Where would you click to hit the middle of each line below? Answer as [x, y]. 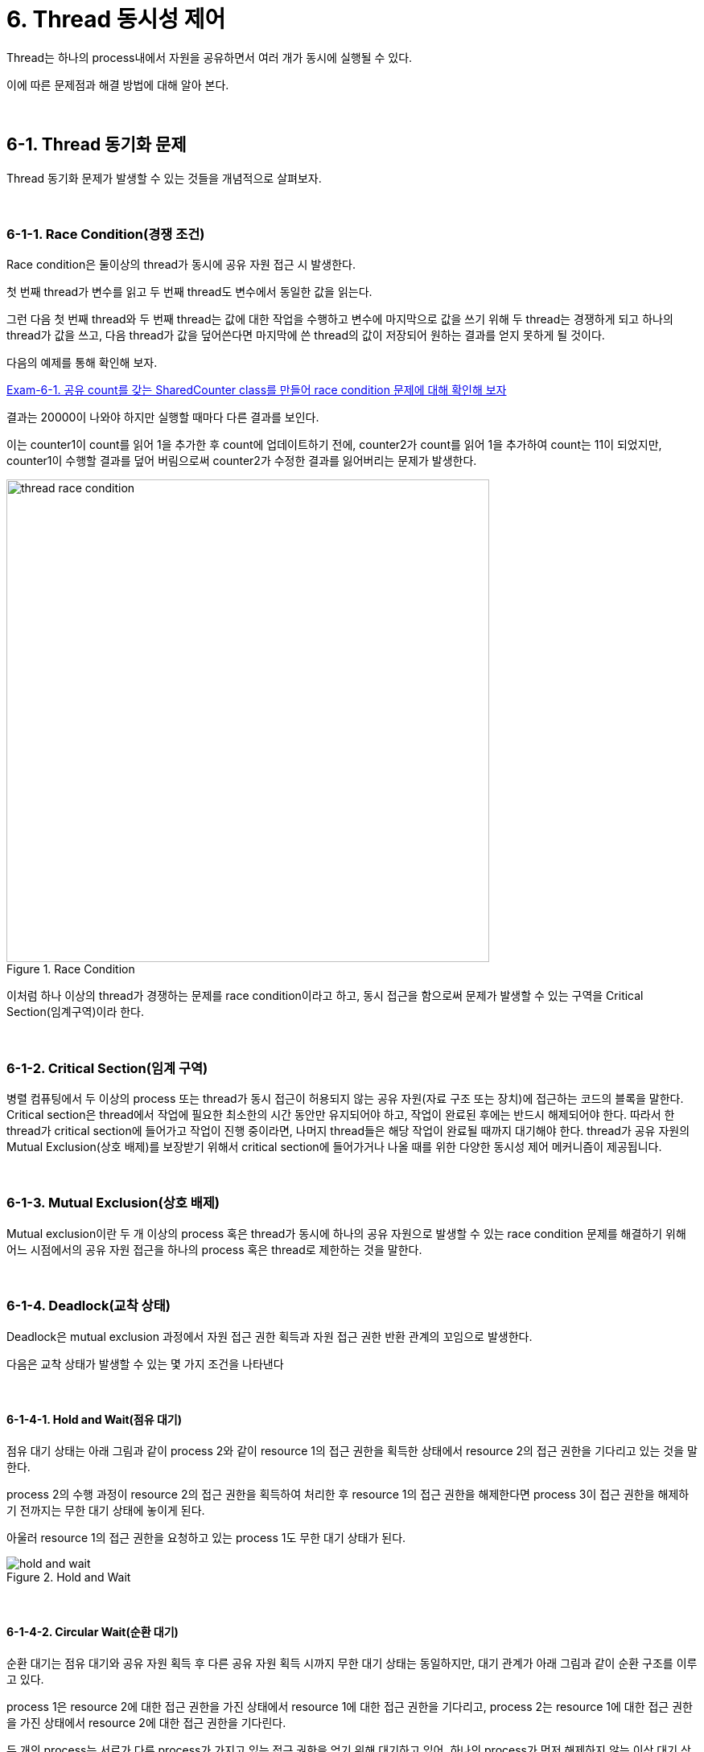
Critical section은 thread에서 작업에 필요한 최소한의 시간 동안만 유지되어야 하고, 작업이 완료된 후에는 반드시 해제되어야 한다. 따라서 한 [341, 1115]
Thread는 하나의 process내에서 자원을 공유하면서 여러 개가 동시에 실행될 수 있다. [210, 57]
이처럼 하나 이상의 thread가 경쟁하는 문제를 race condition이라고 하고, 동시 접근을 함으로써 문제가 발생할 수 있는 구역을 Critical [325, 996]
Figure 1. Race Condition [71, 969]
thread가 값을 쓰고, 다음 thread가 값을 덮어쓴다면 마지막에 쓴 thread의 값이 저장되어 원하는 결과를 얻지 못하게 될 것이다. [306, 335]
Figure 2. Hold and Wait [69, 1577]
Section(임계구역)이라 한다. [76, 1012]
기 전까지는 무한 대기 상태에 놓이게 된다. [106, 1510]
